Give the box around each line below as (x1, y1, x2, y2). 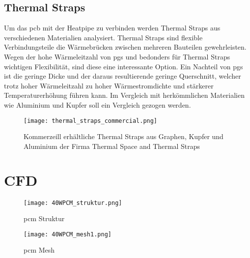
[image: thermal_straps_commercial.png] (24, 117, 158, 124)
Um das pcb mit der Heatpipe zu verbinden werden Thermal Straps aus (4, 23, 221, 33)
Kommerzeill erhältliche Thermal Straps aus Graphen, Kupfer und (24, 131, 223, 142)
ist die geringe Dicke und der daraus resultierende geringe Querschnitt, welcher (4, 71, 241, 81)
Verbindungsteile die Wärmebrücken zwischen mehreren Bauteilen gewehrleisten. (4, 42, 247, 52)
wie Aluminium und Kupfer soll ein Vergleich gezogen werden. (4, 99, 191, 110)
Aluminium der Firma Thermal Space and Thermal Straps (24, 141, 200, 151)
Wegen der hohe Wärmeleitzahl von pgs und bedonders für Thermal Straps (4, 51, 230, 61)
